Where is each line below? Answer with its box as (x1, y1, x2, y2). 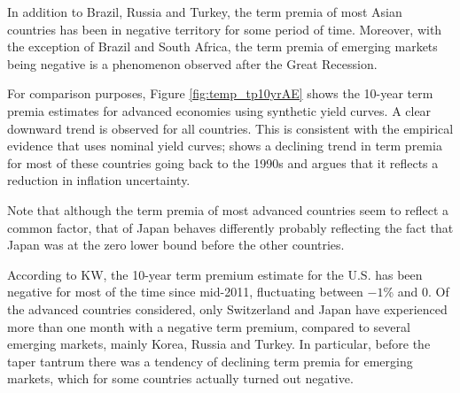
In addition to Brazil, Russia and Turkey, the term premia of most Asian (7, 3, 402, 20)
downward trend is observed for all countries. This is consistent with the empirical (7, 119, 454, 137)
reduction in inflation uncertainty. (7, 171, 191, 189)
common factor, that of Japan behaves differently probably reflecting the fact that (7, 218, 454, 236)
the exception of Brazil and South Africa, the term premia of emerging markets (7, 37, 438, 56)
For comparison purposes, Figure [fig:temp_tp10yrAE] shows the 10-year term (7, 84, 433, 103)
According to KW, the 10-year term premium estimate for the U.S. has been (7, 265, 423, 283)
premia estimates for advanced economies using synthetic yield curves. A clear (7, 101, 432, 119)
